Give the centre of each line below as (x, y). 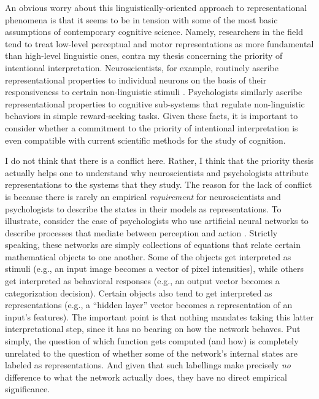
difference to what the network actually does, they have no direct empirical (146, 377)
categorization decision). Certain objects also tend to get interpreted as (139, 292)
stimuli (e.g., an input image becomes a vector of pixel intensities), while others (154, 269)
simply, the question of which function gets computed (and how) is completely (152, 341)
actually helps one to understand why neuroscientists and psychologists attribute (157, 172)
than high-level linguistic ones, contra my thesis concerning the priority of (144, 56)
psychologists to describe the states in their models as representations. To (143, 208)
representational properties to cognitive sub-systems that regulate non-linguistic (155, 103)
